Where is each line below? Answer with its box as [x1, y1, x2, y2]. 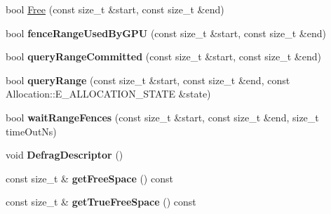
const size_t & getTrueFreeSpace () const [6, 194, 196, 209]
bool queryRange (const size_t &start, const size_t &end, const [6, 72, 290, 87]
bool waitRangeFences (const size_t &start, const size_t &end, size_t [6, 109, 319, 124]
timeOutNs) [6, 123, 57, 138]
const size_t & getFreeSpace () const [6, 170, 173, 185]
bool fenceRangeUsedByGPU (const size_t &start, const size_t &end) [6, 25, 326, 40]
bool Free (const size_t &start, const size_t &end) [6, 2, 224, 16]
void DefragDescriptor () [6, 147, 123, 162]
